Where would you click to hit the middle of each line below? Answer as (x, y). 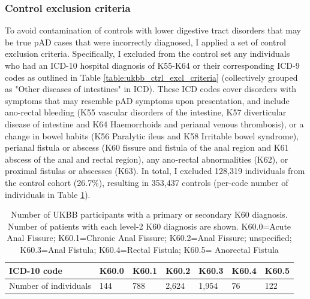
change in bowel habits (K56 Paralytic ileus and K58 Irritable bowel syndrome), (152, 135)
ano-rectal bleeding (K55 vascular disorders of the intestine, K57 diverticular (146, 112)
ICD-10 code (36, 270)
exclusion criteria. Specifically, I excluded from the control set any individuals (148, 54)
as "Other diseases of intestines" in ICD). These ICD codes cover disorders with (151, 89)
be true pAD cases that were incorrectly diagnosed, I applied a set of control (145, 42)
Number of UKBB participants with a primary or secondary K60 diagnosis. (149, 214)
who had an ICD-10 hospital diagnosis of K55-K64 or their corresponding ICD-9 (152, 65)
